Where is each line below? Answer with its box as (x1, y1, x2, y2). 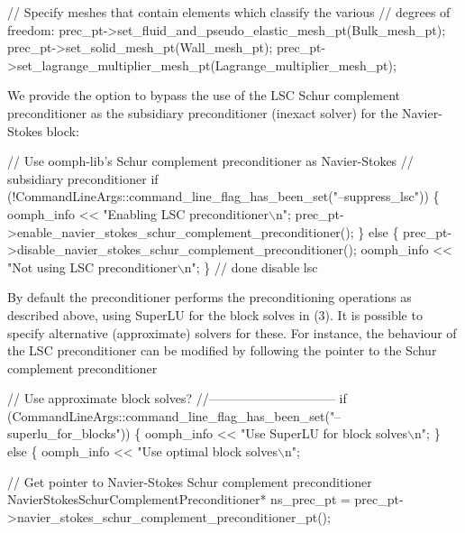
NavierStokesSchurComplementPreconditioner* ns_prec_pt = (7, 490, 351, 509)
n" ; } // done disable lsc (184, 257, 318, 276)
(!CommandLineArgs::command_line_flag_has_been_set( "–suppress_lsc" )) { (7, 187, 440, 206)
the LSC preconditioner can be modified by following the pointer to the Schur (7, 341, 437, 360)
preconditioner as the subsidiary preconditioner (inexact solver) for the (7, 103, 398, 122)
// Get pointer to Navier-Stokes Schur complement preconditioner (7, 472, 372, 491)
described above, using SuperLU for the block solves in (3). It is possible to (7, 305, 423, 324)
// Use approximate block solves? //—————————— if (7, 389, 347, 408)
